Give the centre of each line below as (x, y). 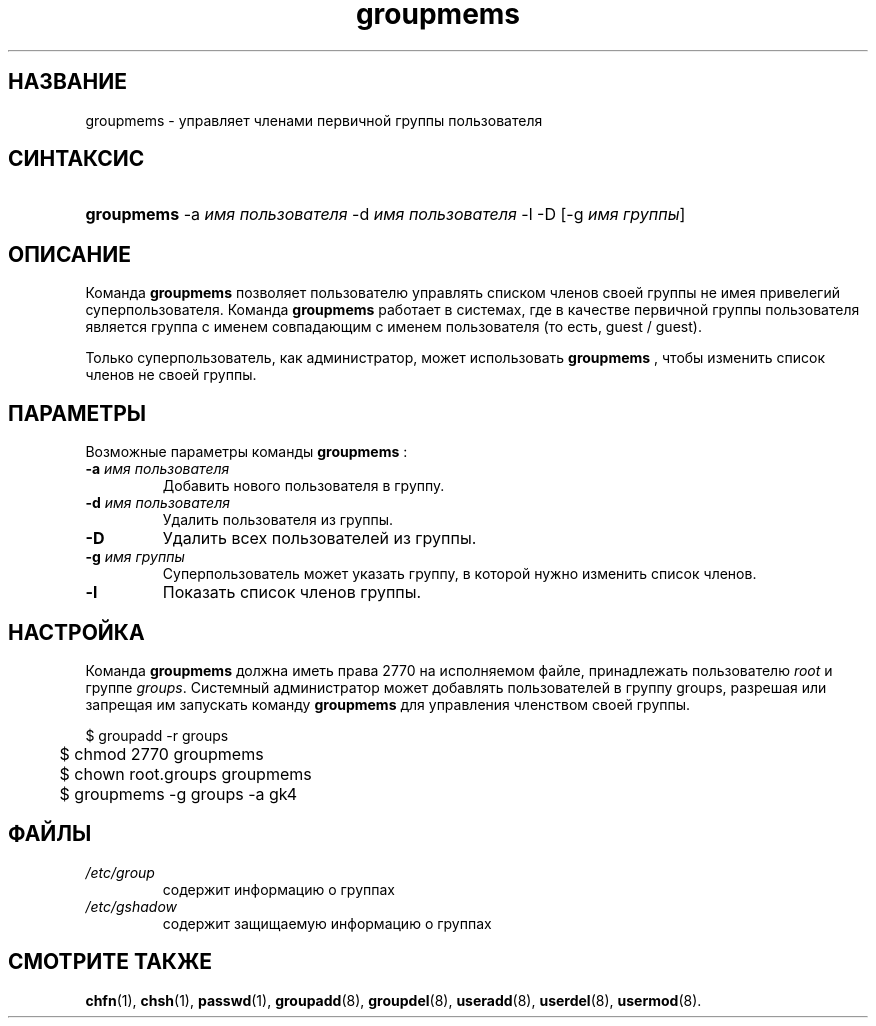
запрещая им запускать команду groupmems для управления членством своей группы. (388, 704)
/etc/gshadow (131, 906)
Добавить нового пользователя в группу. (303, 486)
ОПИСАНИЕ (69, 254)
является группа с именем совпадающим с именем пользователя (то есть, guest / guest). (393, 327)
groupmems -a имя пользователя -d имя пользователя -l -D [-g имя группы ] (385, 214)
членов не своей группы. (171, 375)
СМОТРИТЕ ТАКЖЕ (110, 962)
